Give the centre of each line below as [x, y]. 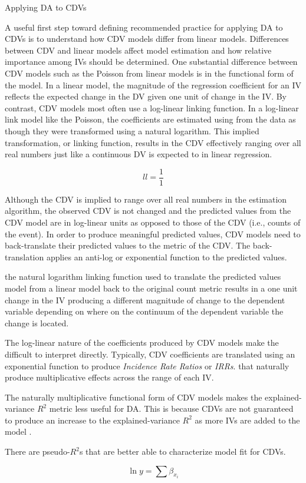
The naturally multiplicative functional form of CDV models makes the [134, 397]
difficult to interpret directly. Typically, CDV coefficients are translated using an [150, 354]
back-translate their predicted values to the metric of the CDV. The [128, 245]
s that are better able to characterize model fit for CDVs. [182, 451]
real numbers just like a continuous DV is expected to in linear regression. [139, 154]
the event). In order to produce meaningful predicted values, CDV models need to [153, 234]
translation [24, 257]
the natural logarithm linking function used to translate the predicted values [143, 277]
